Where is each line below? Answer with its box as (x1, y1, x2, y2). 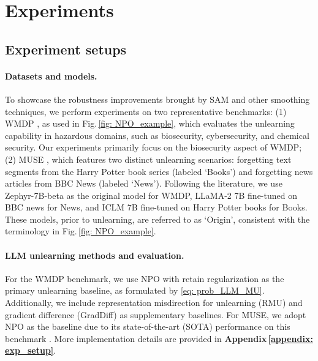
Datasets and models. (5, 69, 97, 82)
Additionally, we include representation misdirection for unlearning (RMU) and (5, 296, 303, 309)
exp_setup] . (5, 344, 56, 357)
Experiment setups (5, 39, 127, 58)
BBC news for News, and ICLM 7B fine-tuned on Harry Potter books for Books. (5, 201, 308, 214)
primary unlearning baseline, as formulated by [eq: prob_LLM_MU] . (5, 284, 265, 297)
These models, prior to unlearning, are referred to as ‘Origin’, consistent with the (5, 212, 310, 225)
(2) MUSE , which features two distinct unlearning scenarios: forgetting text (5, 152, 292, 165)
